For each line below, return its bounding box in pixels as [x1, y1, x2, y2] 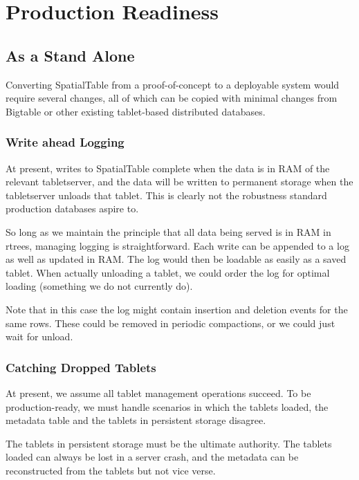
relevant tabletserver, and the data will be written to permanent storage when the [6, 174, 353, 189]
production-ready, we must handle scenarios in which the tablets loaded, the [6, 399, 329, 414]
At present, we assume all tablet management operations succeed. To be [6, 385, 311, 400]
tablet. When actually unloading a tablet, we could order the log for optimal [6, 265, 330, 279]
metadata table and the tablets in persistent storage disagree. [6, 413, 266, 427]
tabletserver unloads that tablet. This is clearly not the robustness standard [6, 187, 327, 202]
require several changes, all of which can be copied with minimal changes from [6, 91, 338, 105]
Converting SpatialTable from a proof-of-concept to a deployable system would [6, 77, 340, 91]
